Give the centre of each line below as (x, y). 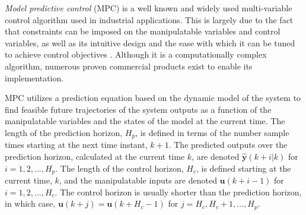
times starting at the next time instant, (76, 145)
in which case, (30, 203)
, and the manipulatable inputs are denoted (138, 180)
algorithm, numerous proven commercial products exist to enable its (129, 66)
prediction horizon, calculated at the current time (95, 156)
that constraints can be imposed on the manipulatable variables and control (143, 31)
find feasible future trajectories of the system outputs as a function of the (138, 109)
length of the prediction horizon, (64, 132)
